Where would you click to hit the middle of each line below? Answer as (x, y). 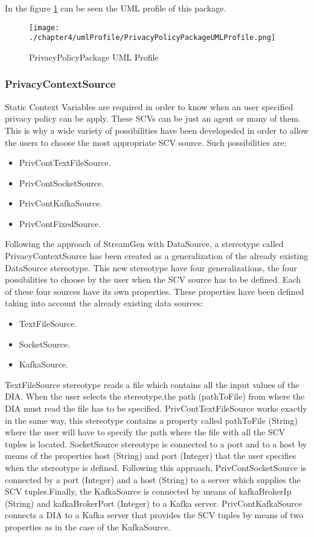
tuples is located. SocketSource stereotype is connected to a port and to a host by (156, 443)
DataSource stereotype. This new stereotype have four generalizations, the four (151, 267)
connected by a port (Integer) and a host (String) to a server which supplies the (153, 479)
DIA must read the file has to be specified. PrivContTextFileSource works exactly (156, 408)
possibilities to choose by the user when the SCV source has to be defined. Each (153, 279)
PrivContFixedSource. (60, 223)
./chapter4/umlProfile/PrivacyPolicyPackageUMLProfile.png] (152, 38)
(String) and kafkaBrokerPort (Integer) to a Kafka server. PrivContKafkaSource (154, 503)
